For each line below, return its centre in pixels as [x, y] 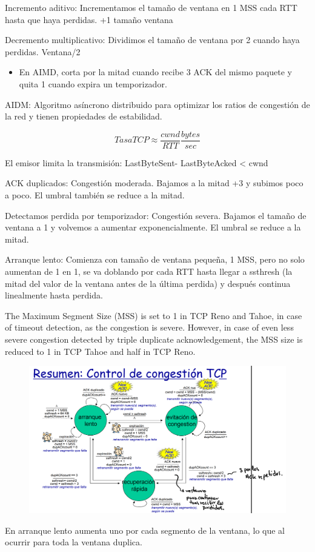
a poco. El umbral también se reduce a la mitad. [95, 195]
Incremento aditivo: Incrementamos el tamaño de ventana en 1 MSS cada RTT [151, 7]
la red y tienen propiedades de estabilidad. [84, 116]
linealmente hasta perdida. [54, 295]
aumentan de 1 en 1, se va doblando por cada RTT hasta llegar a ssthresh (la [149, 271]
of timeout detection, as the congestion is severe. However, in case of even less [149, 327]
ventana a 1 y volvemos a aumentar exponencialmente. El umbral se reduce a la [153, 227]
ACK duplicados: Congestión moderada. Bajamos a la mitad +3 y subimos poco [154, 183]
